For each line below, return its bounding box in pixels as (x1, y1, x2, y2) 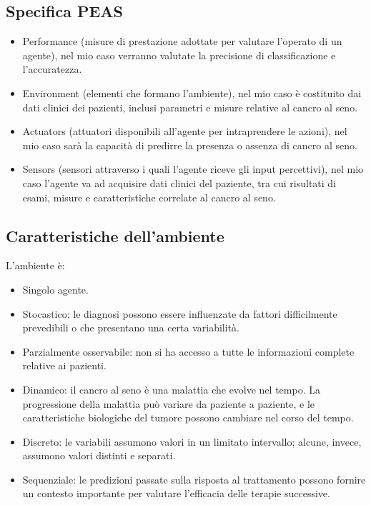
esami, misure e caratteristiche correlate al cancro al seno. (22, 189, 276, 204)
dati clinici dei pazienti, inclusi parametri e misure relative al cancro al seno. (22, 99, 358, 114)
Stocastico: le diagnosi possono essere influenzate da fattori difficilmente (22, 306, 337, 321)
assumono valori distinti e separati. (22, 448, 176, 463)
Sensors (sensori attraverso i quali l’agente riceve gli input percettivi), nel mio (22, 161, 364, 176)
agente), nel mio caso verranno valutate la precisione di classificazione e (22, 47, 336, 62)
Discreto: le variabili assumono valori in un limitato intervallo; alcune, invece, (22, 434, 362, 449)
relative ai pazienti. (22, 358, 107, 373)
